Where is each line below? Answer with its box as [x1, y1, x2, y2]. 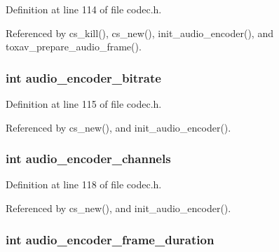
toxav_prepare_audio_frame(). [6, 39, 142, 54]
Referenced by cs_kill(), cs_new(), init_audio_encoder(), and [6, 25, 273, 40]
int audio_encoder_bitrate [6, 69, 161, 86]
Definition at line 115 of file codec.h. [6, 97, 162, 111]
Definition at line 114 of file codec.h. [6, 2, 162, 16]
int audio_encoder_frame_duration [6, 230, 215, 248]
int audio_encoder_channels [6, 150, 171, 167]
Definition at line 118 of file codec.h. [6, 177, 162, 192]
